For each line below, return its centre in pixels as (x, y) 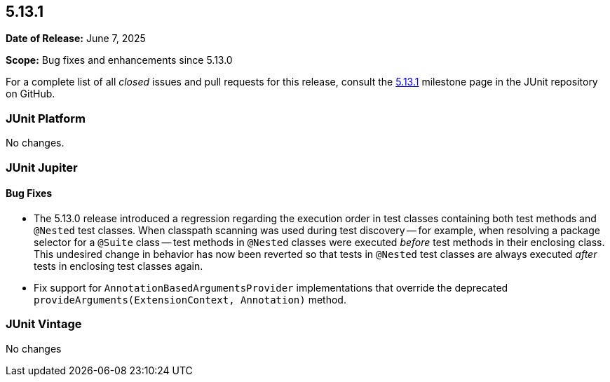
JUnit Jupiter (42, 167)
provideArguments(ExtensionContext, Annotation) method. (190, 299)
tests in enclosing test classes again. (118, 266)
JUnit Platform (46, 118)
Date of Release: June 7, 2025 (76, 39)
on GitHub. (30, 94)
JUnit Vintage (44, 324)
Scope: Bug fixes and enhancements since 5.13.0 (119, 60)
